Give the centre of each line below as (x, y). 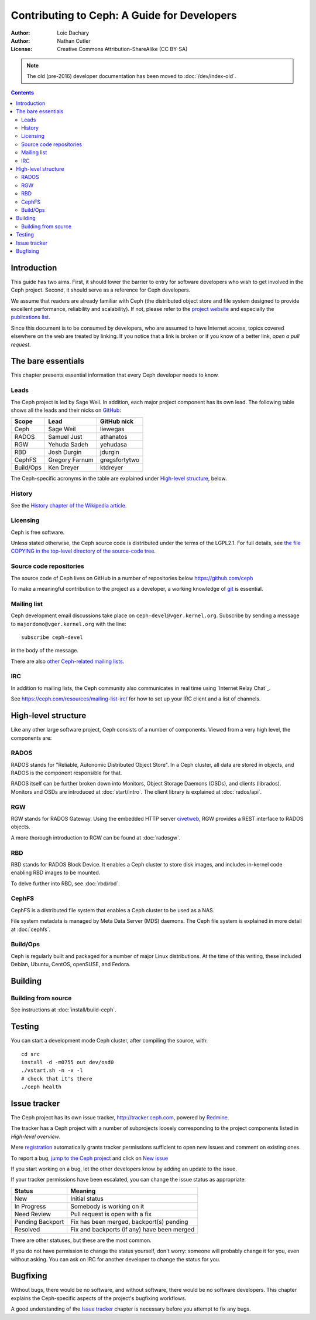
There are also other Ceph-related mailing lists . (68, 661)
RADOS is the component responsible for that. (66, 773)
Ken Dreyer (63, 468)
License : (21, 49)
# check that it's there (57, 1079)
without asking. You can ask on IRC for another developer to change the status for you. (116, 1259)
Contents (23, 92)
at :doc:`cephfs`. (31, 929)
